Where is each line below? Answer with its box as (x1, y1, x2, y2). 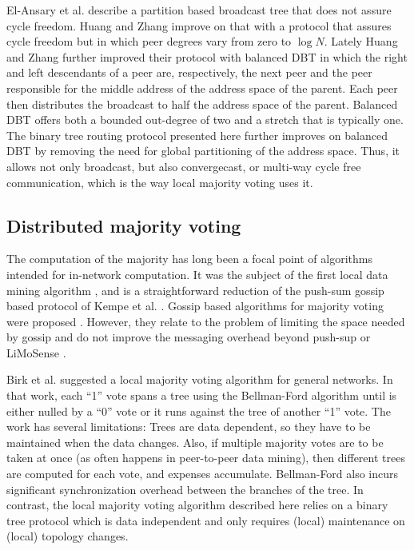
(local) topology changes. (6, 528, 129, 544)
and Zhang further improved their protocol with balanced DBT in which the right (6, 48, 408, 65)
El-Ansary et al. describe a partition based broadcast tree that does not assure (6, 2, 392, 18)
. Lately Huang (324, 33, 398, 50)
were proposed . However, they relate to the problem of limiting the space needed (6, 313, 405, 329)
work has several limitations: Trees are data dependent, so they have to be (6, 418, 371, 435)
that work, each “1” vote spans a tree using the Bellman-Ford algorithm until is (6, 387, 397, 404)
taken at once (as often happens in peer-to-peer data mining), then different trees (6, 449, 405, 466)
